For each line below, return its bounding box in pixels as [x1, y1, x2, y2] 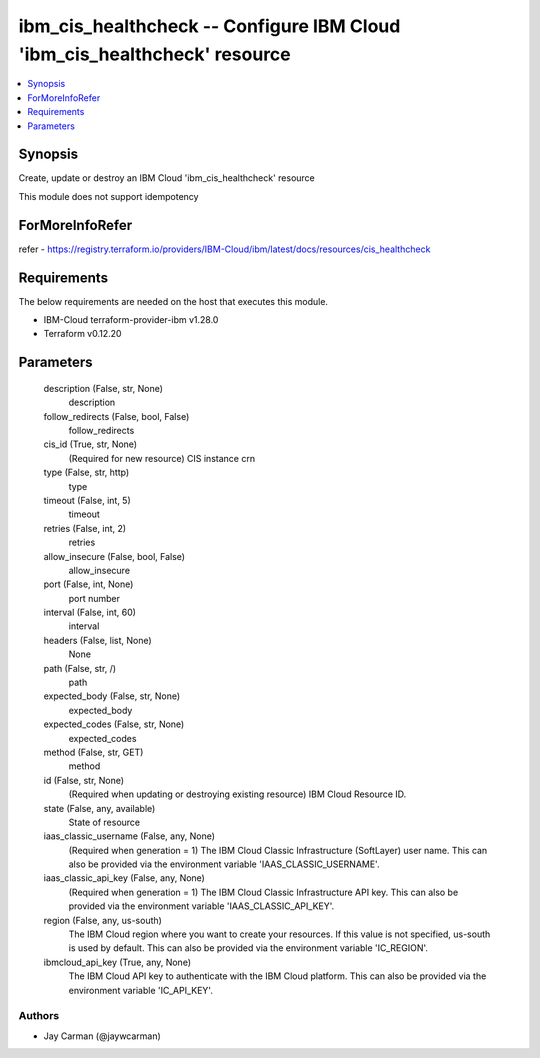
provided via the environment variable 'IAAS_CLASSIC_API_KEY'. [68, 900, 335, 912]
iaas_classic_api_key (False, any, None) [43, 872, 205, 884]
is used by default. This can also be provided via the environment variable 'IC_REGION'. [68, 942, 429, 954]
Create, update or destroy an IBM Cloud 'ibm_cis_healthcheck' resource [18, 172, 315, 184]
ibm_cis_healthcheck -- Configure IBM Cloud [18, 15, 401, 37]
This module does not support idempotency [18, 190, 199, 202]
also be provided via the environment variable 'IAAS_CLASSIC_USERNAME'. [68, 858, 380, 870]
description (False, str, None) [43, 382, 164, 394]
